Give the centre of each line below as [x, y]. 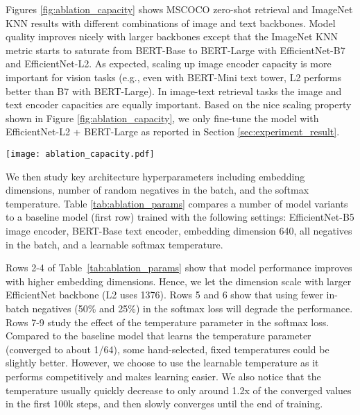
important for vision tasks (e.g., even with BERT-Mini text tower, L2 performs [173, 77]
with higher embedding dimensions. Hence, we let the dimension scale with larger [179, 281]
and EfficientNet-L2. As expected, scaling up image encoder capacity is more [169, 63]
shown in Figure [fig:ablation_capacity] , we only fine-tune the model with [162, 118]
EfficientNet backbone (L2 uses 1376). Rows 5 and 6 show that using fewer [164, 295]
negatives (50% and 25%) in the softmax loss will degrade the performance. [192, 308]
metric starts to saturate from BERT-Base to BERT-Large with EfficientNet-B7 [175, 50]
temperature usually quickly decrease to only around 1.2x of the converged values [179, 390]
